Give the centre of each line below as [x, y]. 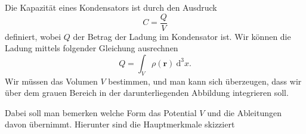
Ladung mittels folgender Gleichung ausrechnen [92, 48]
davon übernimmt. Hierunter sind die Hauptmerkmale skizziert [120, 124]
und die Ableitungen [244, 112]
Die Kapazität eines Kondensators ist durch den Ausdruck [111, 7]
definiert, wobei [33, 36]
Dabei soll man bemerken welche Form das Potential [101, 112]
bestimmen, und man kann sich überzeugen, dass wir [205, 81]
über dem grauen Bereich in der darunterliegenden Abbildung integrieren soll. [147, 93]
